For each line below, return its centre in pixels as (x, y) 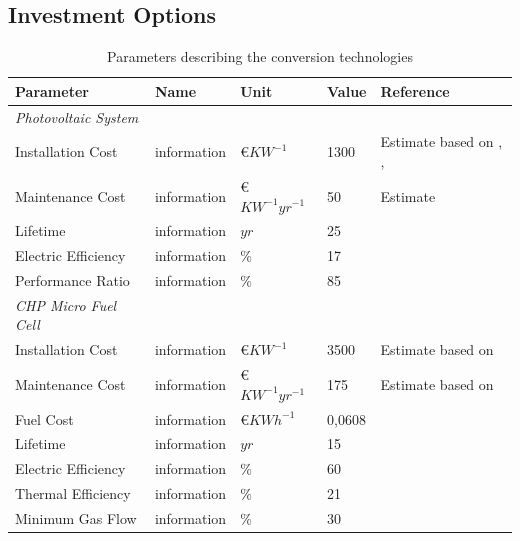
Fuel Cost (44, 418)
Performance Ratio (72, 280)
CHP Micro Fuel (66, 304)
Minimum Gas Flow (76, 517)
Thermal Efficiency (73, 493)
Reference (415, 90)
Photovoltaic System (77, 116)
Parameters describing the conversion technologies (260, 56)
